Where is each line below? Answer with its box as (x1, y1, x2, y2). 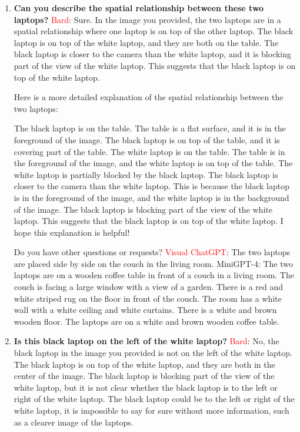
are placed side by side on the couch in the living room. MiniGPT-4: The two (14, 257, 293, 269)
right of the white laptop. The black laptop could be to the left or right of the (14, 393, 295, 405)
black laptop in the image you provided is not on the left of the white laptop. (14, 347, 292, 359)
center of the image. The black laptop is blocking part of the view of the (14, 370, 275, 382)
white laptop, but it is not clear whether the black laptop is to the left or (14, 381, 278, 393)
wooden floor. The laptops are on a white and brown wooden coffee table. (14, 315, 279, 327)
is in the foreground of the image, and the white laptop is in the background (14, 191, 289, 203)
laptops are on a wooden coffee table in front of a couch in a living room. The (14, 269, 294, 281)
